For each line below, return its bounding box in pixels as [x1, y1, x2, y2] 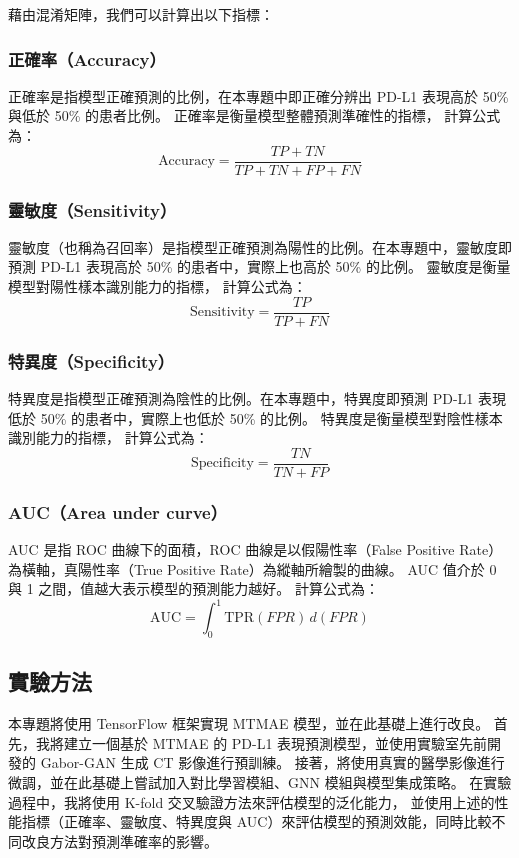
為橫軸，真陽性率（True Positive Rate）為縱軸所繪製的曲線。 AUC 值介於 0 [8, 558, 497, 579]
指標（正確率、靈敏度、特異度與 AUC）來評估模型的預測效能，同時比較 [21, 811, 492, 832]
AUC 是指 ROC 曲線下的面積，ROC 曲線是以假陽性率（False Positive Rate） [8, 539, 503, 559]
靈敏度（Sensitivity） [8, 197, 177, 222]
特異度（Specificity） [8, 348, 175, 373]
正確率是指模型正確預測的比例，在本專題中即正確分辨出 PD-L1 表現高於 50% [8, 85, 509, 106]
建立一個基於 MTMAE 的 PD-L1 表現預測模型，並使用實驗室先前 [63, 732, 488, 753]
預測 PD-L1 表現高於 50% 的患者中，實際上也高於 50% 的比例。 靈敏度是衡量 [8, 256, 511, 277]
